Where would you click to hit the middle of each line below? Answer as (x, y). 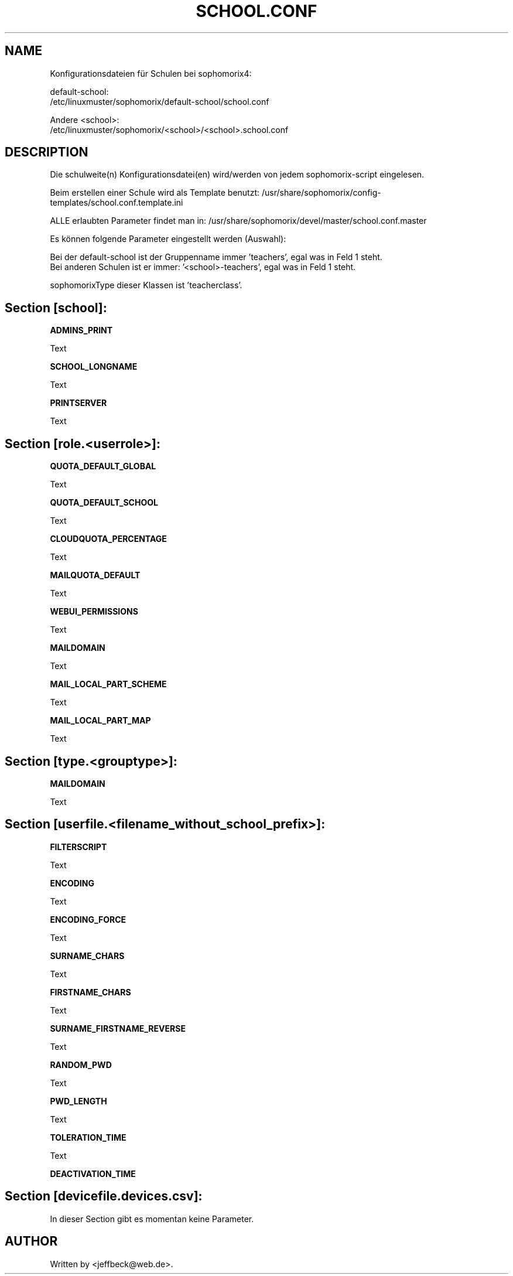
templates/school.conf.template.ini (117, 203)
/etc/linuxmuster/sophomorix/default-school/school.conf (160, 101)
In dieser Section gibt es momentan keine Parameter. (152, 1219)
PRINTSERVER (78, 403)
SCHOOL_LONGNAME (94, 367)
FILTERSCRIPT (78, 847)
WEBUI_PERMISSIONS (94, 612)
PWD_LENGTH (78, 1101)
